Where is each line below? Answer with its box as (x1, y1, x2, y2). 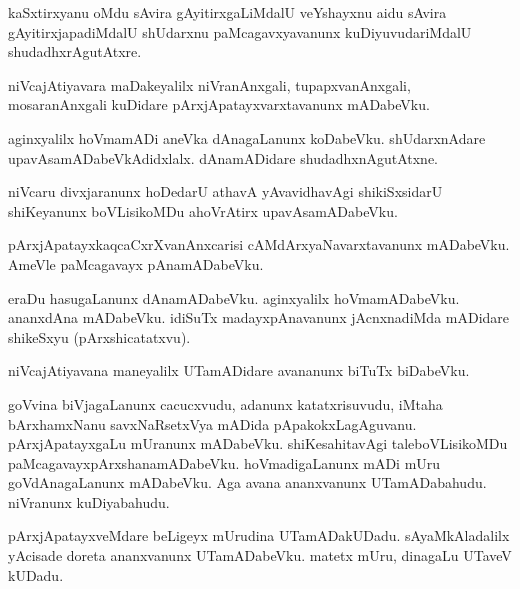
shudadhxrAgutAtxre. (8, 41, 142, 62)
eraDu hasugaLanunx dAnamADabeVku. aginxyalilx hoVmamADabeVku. (8, 287, 460, 308)
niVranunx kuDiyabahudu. (8, 491, 170, 512)
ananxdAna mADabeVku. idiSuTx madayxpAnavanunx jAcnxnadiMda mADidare (8, 307, 510, 328)
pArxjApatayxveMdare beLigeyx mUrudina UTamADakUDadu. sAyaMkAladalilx (8, 525, 510, 546)
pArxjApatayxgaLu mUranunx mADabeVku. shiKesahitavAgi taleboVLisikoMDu (8, 433, 508, 454)
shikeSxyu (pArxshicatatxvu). (8, 326, 191, 347)
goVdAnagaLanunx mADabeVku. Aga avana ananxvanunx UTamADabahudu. (8, 472, 487, 493)
